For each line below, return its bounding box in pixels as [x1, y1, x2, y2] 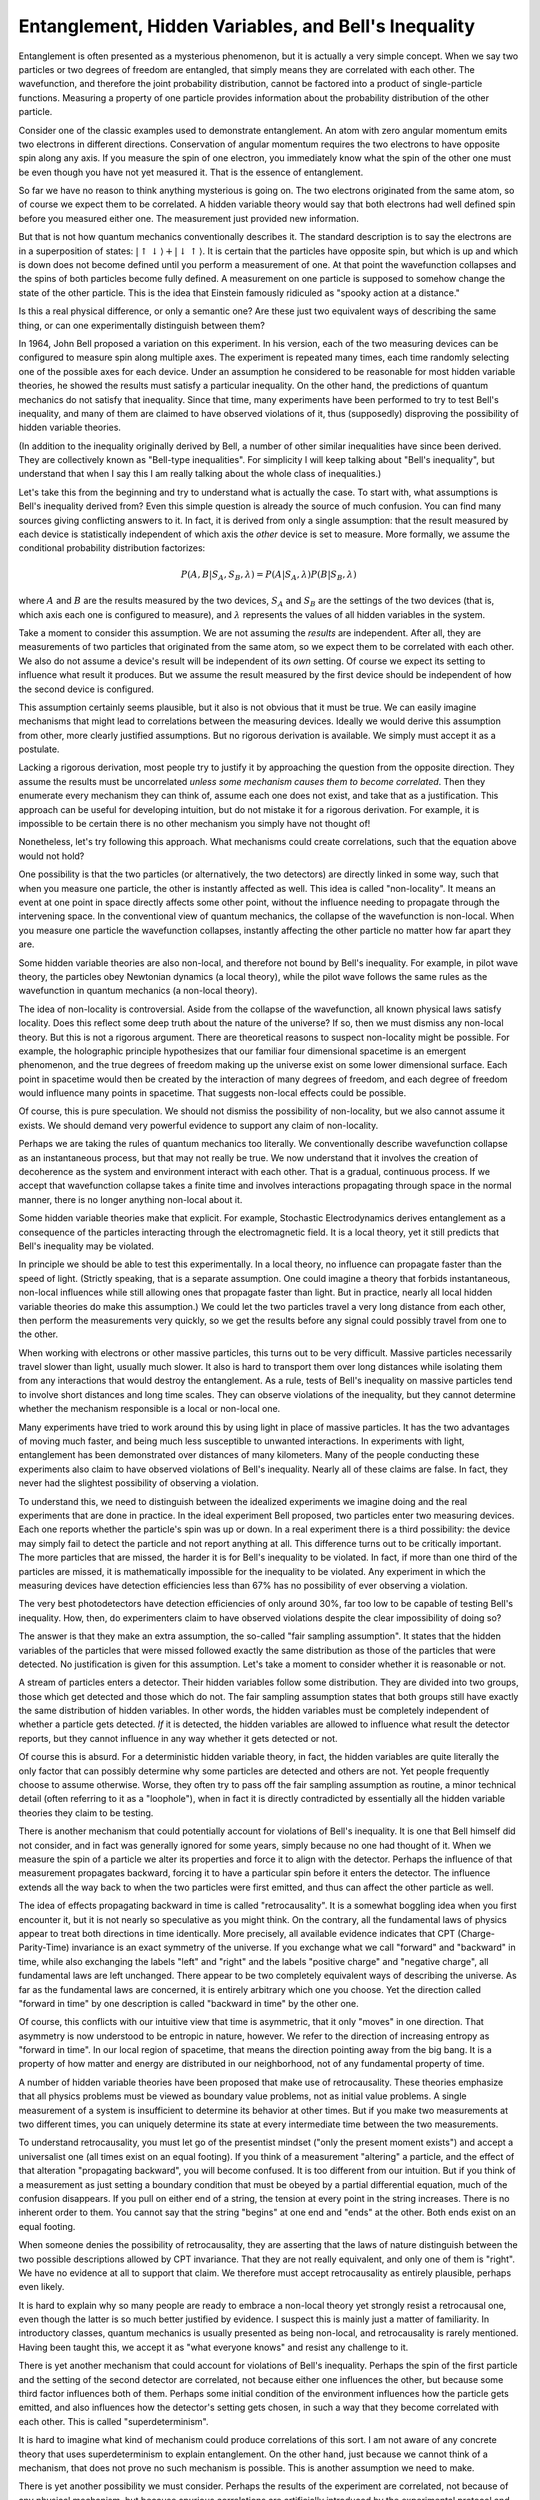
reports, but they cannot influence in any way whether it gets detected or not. [18, 1732, 339, 1744]
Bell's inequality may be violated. [18, 1240, 155, 1252]
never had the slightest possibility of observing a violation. [18, 1477, 259, 1489]
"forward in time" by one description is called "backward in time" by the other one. [18, 1997, 359, 2009]
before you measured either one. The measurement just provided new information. [18, 212, 360, 224]
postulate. [18, 743, 60, 755]
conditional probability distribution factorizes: [18, 542, 206, 554]
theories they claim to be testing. [18, 1806, 154, 1819]
